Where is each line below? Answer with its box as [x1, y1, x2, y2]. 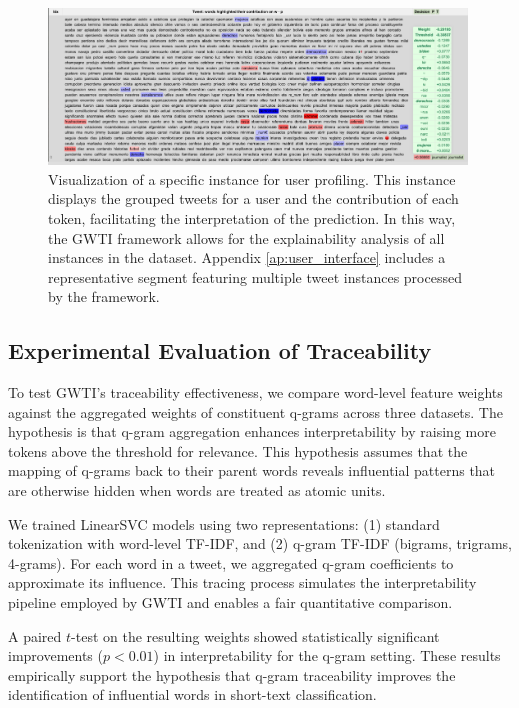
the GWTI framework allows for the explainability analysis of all [48, 227, 445, 248]
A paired [8, 625, 62, 646]
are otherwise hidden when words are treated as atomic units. [8, 480, 386, 501]
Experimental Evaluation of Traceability [8, 335, 432, 366]
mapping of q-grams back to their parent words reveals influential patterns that [8, 460, 496, 481]
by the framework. [48, 286, 160, 307]
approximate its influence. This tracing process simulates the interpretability [8, 572, 477, 593]
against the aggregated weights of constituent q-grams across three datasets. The [8, 401, 503, 422]
